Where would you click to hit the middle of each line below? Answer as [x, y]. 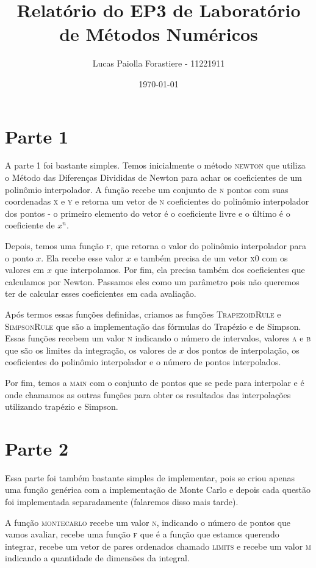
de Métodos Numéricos [159, 34]
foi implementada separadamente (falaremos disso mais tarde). [122, 502]
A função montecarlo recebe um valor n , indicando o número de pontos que [148, 522]
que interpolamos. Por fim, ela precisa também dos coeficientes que [180, 270]
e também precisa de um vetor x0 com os [211, 257]
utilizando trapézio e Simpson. [62, 406]
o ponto [19, 257]
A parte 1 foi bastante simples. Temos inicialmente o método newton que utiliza [155, 165]
